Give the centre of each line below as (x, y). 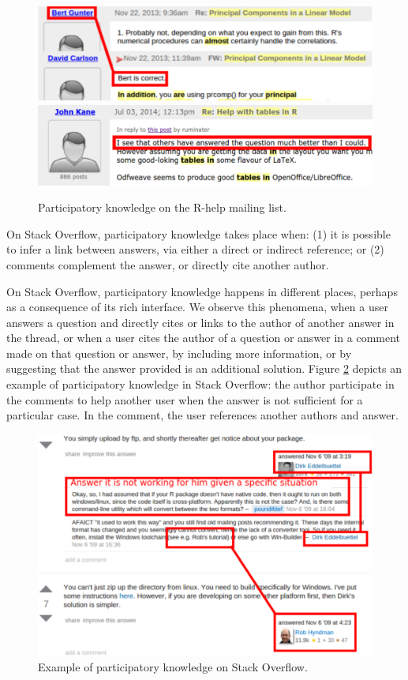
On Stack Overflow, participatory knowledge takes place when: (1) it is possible (198, 233)
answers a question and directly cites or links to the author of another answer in (200, 322)
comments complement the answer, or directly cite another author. (168, 264)
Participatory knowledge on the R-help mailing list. (162, 207)
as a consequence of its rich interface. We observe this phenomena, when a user (197, 307)
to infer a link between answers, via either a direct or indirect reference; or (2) (195, 249)
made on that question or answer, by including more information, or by (179, 353)
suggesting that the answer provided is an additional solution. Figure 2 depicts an (204, 368)
